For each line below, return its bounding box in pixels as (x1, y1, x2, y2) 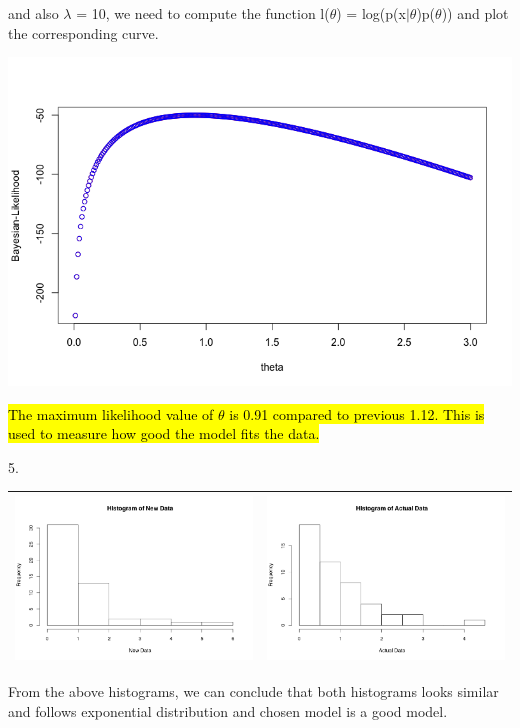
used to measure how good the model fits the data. (8, 423, 320, 444)
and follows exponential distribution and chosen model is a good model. (8, 700, 448, 721)
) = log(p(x (336, 3, 406, 23)
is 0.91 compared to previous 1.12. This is (229, 403, 485, 424)
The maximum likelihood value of (8, 403, 214, 424)
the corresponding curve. (8, 22, 159, 43)
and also (8, 3, 59, 23)
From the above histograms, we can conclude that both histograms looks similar (8, 681, 499, 702)
